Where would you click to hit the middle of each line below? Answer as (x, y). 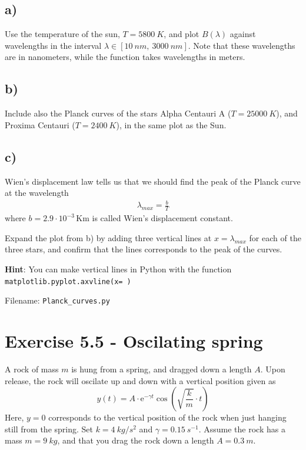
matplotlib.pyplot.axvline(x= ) (68, 281)
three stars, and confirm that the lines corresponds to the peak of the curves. (144, 249)
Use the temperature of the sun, (62, 34)
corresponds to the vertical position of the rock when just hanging (167, 417)
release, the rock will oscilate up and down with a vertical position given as (140, 380)
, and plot (182, 34)
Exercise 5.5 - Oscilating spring (134, 341)
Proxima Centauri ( (40, 124)
